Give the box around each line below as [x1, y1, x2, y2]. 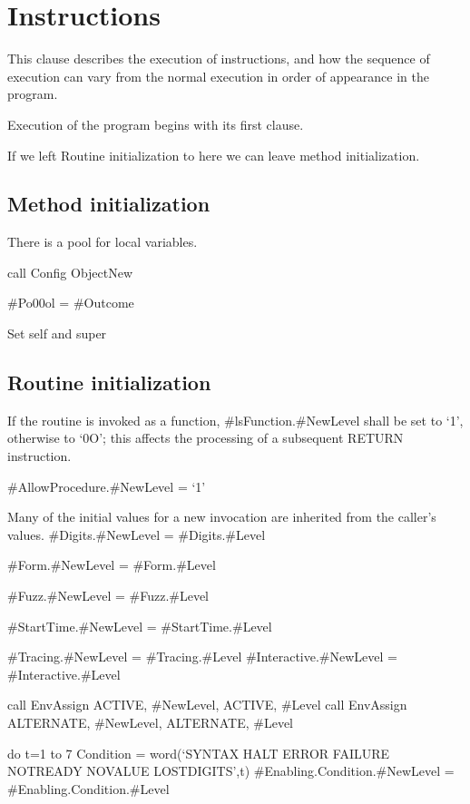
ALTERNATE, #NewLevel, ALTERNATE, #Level [7, 713, 293, 731]
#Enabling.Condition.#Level [7, 779, 170, 798]
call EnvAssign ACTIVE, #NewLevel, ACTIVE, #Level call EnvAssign [7, 695, 407, 714]
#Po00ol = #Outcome [7, 293, 134, 312]
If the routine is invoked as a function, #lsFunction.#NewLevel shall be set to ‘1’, [7, 410, 464, 429]
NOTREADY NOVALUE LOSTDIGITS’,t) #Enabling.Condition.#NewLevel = [7, 761, 455, 780]
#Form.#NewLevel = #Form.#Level [7, 555, 216, 574]
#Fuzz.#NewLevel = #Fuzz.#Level [7, 586, 210, 605]
